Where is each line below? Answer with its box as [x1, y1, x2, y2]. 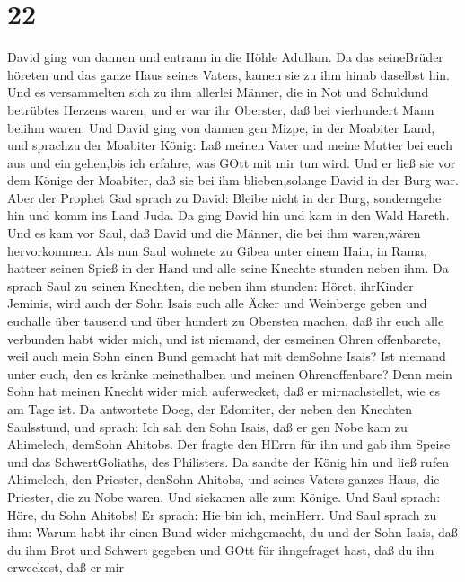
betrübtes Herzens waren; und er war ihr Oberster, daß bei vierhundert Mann [7, 100, 434, 119]
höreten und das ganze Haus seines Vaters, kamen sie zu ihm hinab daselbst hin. [7, 65, 451, 84]
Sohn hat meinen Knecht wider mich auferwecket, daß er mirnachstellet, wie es [7, 382, 441, 401]
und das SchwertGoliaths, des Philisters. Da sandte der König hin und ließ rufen [7, 452, 449, 471]
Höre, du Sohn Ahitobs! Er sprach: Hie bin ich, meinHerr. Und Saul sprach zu [7, 505, 437, 524]
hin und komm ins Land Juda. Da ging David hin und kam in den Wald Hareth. [7, 206, 450, 225]
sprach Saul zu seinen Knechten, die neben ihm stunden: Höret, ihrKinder [7, 276, 414, 295]
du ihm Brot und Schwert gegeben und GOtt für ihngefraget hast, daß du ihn [7, 540, 434, 559]
